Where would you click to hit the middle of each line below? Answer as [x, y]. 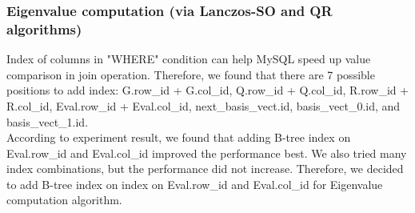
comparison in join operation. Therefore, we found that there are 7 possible [191, 74]
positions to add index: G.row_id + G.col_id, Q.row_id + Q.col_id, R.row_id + [208, 90]
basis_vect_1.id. [48, 121]
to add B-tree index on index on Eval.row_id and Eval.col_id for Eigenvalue [195, 184]
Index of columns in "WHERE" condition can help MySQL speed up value [189, 59]
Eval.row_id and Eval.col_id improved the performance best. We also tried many [207, 153]
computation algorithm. [64, 200]
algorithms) [44, 28]
